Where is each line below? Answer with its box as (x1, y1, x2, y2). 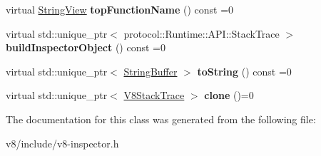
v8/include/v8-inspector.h (6, 135, 119, 150)
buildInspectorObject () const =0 (6, 40, 165, 55)
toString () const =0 (197, 63, 292, 78)
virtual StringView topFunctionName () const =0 (6, 2, 234, 16)
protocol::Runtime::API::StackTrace (123, 26, 280, 41)
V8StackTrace (123, 88, 185, 103)
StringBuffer (123, 63, 178, 78)
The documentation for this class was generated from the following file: (6, 111, 316, 126)
